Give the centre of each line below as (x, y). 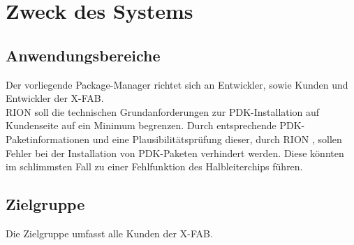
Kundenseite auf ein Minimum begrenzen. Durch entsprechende (141, 125)
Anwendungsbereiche (83, 55)
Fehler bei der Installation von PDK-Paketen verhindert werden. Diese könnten (175, 153)
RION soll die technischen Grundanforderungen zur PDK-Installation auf (163, 111)
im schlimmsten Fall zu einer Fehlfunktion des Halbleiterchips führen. (154, 166)
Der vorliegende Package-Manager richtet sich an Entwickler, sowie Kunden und (177, 84)
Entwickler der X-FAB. (55, 98)
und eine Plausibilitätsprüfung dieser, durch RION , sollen (217, 139)
